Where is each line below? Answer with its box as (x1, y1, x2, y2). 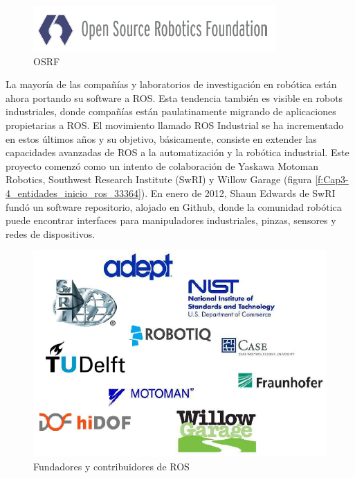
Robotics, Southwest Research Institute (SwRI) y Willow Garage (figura (6, 172, 312, 187)
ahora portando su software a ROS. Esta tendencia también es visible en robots (6, 90, 343, 105)
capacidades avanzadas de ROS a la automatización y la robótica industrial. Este (6, 145, 349, 160)
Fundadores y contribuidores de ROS (33, 459, 190, 473)
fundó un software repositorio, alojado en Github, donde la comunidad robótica (6, 199, 342, 214)
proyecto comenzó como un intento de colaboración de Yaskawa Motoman (6, 158, 319, 173)
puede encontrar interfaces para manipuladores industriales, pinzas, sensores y (6, 213, 336, 228)
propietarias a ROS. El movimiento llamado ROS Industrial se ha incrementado (6, 117, 344, 132)
